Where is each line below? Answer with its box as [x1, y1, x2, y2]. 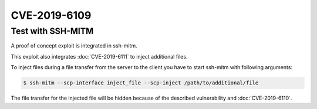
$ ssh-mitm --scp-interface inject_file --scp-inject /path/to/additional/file [23, 80, 259, 86]
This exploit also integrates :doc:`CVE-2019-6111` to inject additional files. [11, 53, 188, 60]
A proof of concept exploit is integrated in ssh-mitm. [11, 42, 137, 49]
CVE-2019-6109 [11, 9, 92, 22]
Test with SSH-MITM [11, 26, 94, 36]
